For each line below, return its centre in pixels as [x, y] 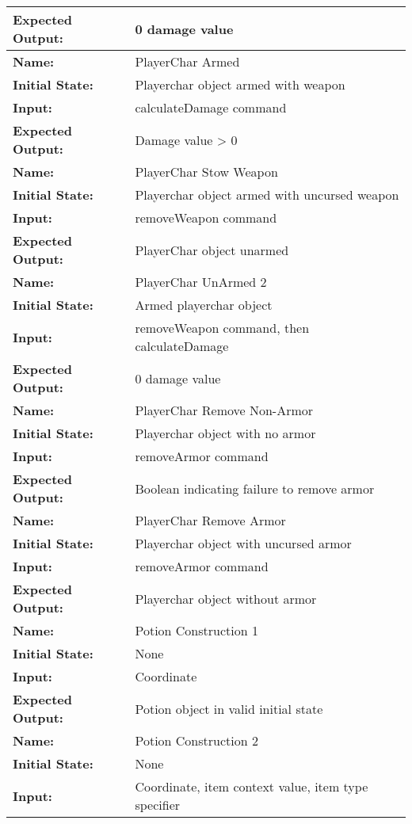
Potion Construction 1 [196, 630]
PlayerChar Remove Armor [210, 520]
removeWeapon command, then [222, 328]
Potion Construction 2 [196, 740]
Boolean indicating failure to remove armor [255, 488]
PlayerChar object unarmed [212, 250]
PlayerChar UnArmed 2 [201, 282]
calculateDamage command [211, 107]
